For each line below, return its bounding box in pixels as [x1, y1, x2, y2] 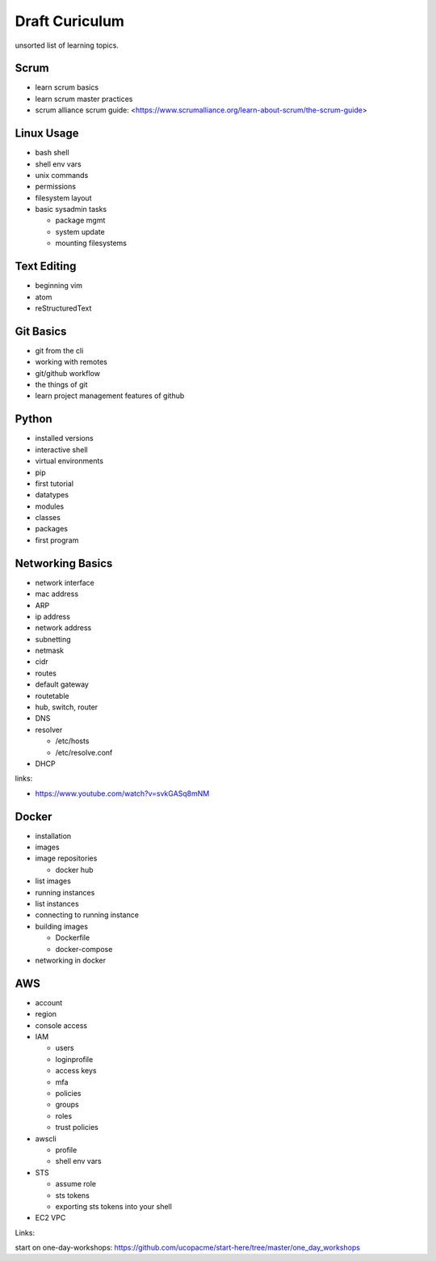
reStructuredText [35, 303, 92, 313]
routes [35, 668, 57, 678]
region [35, 1009, 57, 1019]
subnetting [35, 634, 72, 644]
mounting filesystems [55, 239, 128, 248]
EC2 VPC [35, 1213, 66, 1223]
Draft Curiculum [15, 12, 125, 30]
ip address [35, 611, 70, 621]
